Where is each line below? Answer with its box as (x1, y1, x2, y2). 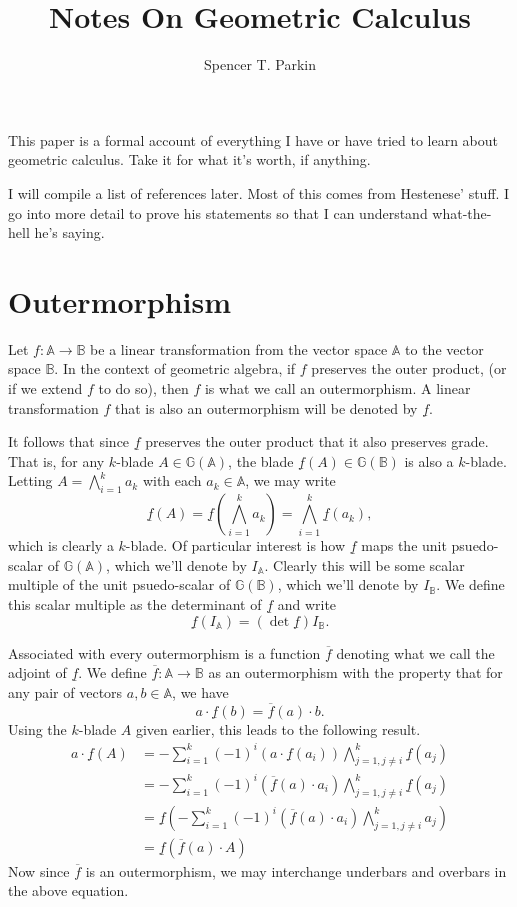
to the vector (405, 338, 484, 359)
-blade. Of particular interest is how (125, 535, 346, 556)
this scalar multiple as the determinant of (8, 593, 262, 614)
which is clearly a (8, 535, 114, 556)
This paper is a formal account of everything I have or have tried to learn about (8, 129, 498, 150)
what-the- (432, 202, 492, 223)
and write (277, 593, 337, 614)
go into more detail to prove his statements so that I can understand (8, 202, 428, 223)
